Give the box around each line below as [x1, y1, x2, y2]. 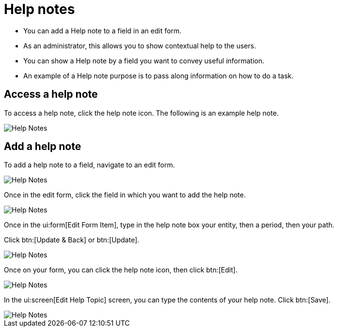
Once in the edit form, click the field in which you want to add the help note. [4, 191, 246, 199]
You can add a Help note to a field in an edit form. [23, 26, 182, 35]
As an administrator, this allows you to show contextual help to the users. [23, 41, 256, 50]
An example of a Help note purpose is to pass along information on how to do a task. [23, 71, 294, 80]
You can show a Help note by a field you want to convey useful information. [23, 56, 265, 65]
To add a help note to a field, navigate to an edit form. [4, 161, 175, 169]
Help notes [4, 1, 75, 17]
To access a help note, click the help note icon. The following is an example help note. [4, 108, 279, 117]
